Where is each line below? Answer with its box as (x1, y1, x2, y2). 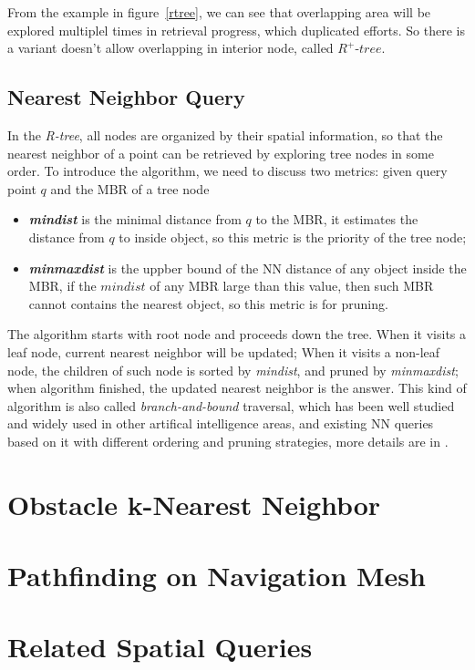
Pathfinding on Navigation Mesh (7, 557, 426, 594)
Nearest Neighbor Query (7, 83, 245, 111)
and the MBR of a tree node (50, 179, 210, 198)
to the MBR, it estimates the (255, 210, 418, 229)
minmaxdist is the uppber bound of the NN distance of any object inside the (28, 258, 467, 277)
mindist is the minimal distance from (28, 210, 242, 229)
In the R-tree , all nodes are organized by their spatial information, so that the (7, 125, 443, 144)
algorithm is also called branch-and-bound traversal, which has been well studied (7, 396, 455, 415)
